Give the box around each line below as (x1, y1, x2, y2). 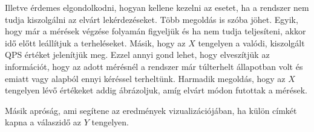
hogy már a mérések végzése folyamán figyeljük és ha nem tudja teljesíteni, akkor (5, 25, 306, 37)
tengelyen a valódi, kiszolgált (198, 36, 305, 49)
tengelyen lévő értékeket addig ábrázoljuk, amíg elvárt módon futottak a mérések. (5, 84, 307, 96)
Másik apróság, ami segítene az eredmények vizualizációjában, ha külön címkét (5, 104, 297, 116)
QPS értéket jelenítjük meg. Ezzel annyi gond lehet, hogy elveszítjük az (5, 48, 270, 61)
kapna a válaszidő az (5, 116, 82, 128)
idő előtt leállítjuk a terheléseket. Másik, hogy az (5, 36, 186, 49)
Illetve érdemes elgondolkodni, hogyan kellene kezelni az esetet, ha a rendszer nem (5, 1, 309, 13)
